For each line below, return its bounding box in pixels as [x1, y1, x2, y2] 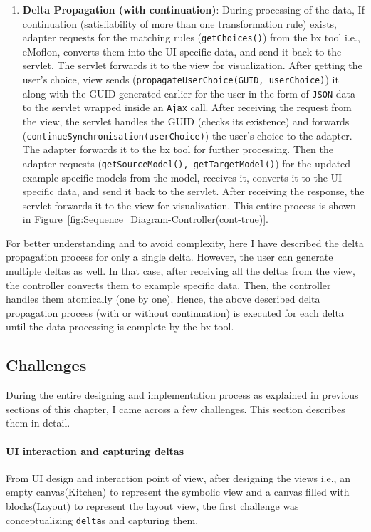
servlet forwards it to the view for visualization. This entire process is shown [22, 197, 356, 212]
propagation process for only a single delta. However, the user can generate [6, 249, 333, 264]
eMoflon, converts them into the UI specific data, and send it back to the [22, 43, 342, 58]
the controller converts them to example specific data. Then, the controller [6, 277, 331, 292]
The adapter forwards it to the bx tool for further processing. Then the [22, 142, 333, 157]
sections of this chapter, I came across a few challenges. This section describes [6, 401, 345, 416]
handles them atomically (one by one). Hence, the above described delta [6, 291, 320, 306]
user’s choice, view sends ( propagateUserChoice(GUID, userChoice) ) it [22, 72, 339, 87]
